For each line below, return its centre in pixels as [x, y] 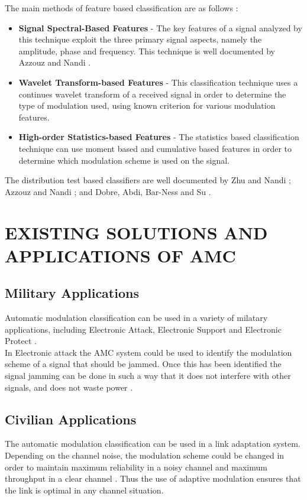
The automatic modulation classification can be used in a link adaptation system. [153, 444]
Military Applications [72, 293]
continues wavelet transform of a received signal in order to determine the [152, 94]
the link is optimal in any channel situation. [84, 490]
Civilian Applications [71, 419]
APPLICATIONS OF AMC [120, 255]
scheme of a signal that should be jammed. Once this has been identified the [143, 364]
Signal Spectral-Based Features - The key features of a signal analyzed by [160, 27]
